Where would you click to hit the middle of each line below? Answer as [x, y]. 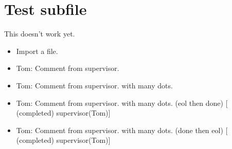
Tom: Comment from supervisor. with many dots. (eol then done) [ [122, 103]
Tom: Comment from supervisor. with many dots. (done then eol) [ [122, 130]
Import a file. [37, 51]
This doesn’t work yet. [40, 34]
